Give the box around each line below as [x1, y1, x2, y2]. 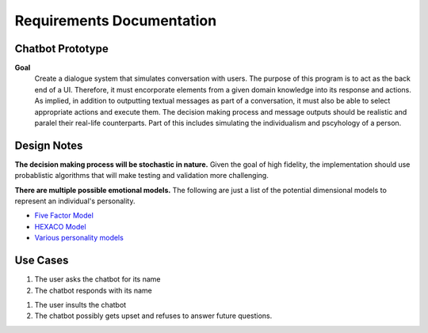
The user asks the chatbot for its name [34, 274, 161, 284]
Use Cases [14, 254, 69, 267]
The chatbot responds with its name [34, 286, 152, 295]
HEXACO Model [34, 221, 86, 231]
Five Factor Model [34, 210, 94, 221]
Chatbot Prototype [14, 42, 109, 55]
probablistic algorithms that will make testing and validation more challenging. [14, 171, 269, 180]
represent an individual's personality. [14, 196, 136, 206]
